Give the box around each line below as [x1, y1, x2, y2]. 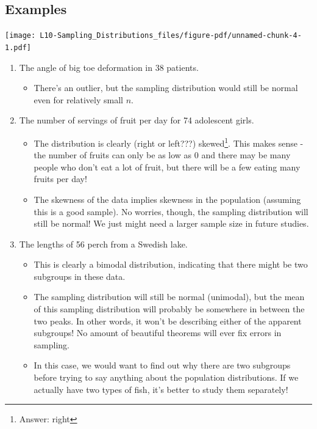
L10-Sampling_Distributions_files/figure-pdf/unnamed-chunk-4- [40, 31, 302, 40]
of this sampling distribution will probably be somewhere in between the [34, 302, 305, 315]
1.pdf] [5, 43, 31, 52]
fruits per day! [34, 172, 87, 185]
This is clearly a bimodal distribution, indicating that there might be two [34, 258, 308, 271]
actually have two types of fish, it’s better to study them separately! [34, 383, 288, 395]
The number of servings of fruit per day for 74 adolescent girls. [19, 114, 254, 127]
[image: [5, 31, 36, 40]
